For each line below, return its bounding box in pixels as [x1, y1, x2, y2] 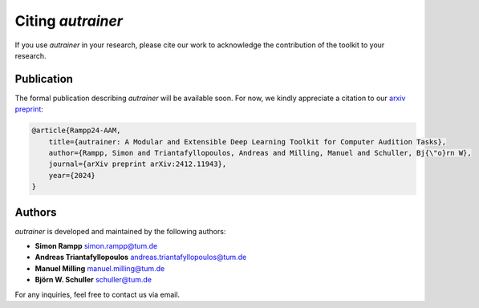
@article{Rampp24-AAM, [31, 126, 121, 136]
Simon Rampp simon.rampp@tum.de [35, 241, 158, 251]
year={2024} [48, 171, 96, 180]
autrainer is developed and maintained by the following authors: [14, 226, 226, 236]
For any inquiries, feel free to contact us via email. [14, 290, 181, 299]
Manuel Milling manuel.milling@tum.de [35, 263, 165, 273]
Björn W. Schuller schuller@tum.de [35, 275, 152, 285]
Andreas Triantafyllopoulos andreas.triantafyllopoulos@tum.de [35, 253, 247, 262]
